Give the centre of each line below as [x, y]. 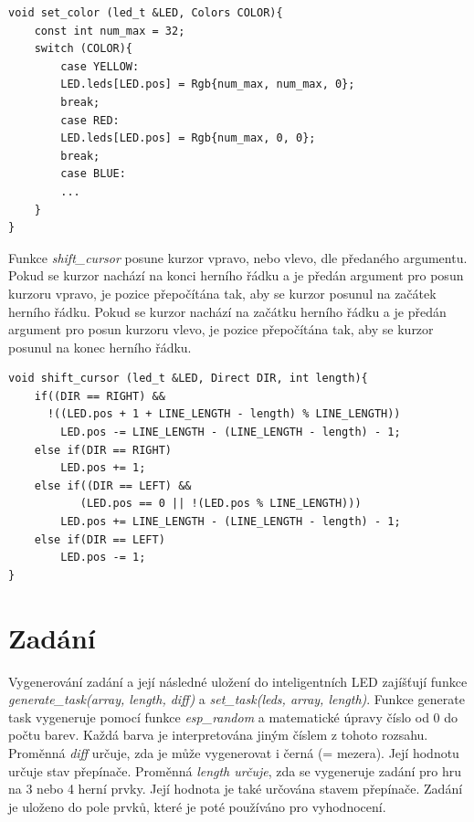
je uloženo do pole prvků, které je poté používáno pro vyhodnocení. [197, 806]
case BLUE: [93, 174]
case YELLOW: [100, 66]
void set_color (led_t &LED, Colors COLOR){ [146, 13]
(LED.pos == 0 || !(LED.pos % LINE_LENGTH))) [221, 504]
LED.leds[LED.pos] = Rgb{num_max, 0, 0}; [188, 138]
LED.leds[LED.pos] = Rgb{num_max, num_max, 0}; [208, 84]
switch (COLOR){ [84, 49]
